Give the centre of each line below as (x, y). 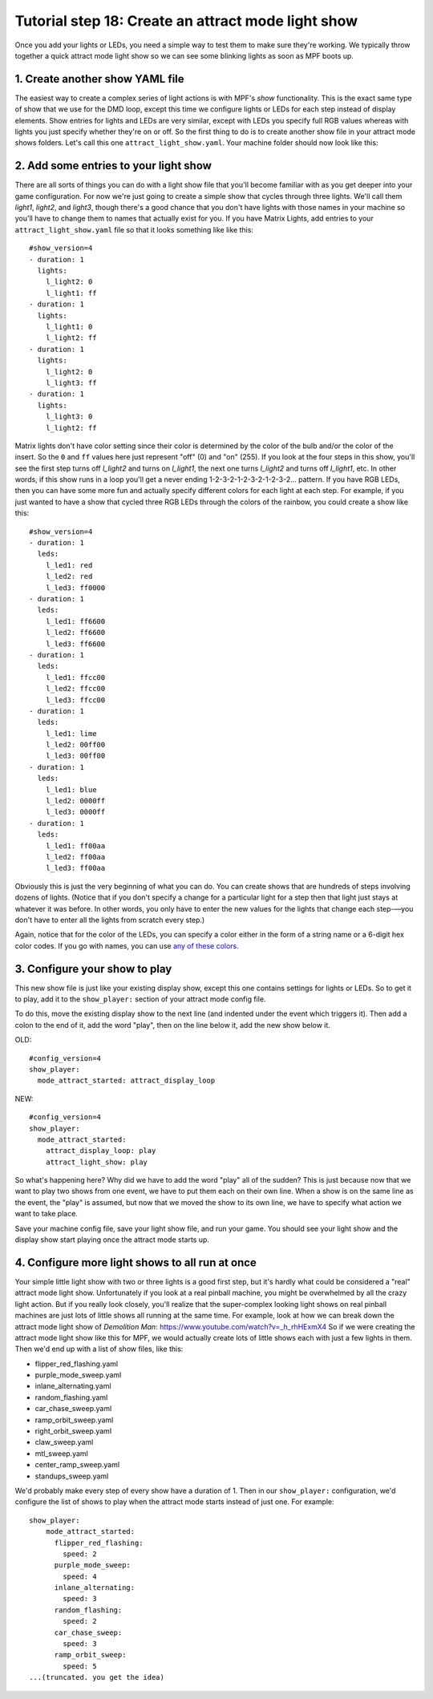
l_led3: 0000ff (75, 812)
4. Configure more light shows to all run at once (136, 1262)
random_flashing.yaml (71, 1397)
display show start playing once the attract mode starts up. (112, 1240)
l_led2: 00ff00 (75, 745)
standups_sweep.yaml (72, 1476)
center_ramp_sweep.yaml (77, 1465)
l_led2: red (69, 576)
